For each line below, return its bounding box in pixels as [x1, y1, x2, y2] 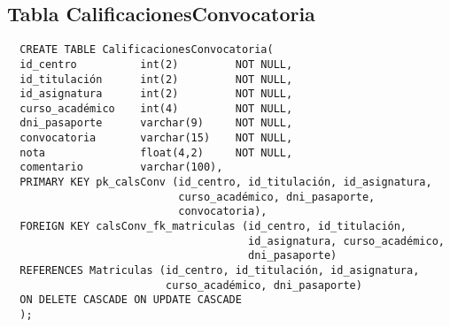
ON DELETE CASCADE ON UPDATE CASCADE [19, 293, 242, 307]
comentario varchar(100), [19, 161, 223, 174]
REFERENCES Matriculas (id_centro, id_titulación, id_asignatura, [19, 264, 420, 278]
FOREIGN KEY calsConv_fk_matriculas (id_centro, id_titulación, [19, 220, 407, 233]
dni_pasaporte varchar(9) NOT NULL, [19, 117, 293, 130]
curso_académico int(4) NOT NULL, [19, 102, 293, 115]
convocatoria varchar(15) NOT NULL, [19, 132, 293, 145]
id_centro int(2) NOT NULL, [19, 57, 293, 71]
